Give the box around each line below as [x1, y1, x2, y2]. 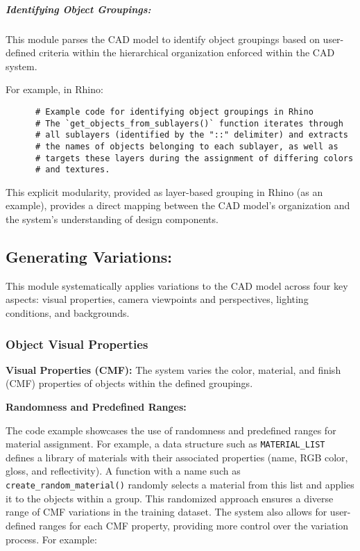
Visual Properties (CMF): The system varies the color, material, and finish [6, 362, 341, 377]
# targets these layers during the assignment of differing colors [35, 153, 354, 163]
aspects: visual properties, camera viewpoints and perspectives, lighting [6, 292, 309, 306]
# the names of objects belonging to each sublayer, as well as [35, 141, 338, 151]
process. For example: [6, 532, 97, 546]
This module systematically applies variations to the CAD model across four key [6, 278, 348, 293]
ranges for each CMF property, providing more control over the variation [39, 518, 349, 532]
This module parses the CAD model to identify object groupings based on [6, 31, 320, 46]
